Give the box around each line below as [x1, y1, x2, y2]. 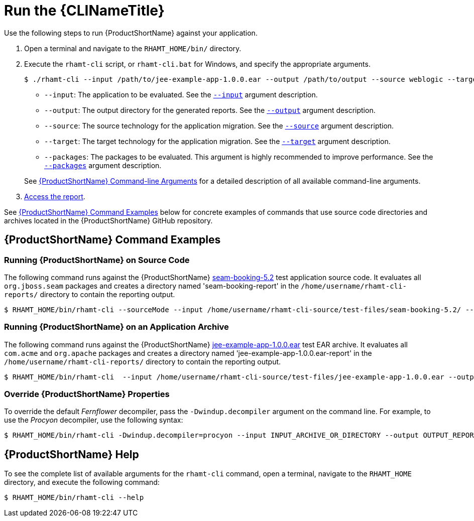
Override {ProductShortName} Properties [4, 389, 170, 400]
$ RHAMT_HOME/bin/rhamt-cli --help [4, 493, 144, 502]
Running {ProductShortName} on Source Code [4, 254, 190, 265]
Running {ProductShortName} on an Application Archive [4, 322, 229, 332]
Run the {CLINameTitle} [4, 2, 165, 19]
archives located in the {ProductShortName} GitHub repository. [4, 216, 213, 225]
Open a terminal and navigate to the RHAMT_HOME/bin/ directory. [24, 44, 242, 53]
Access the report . [24, 192, 85, 201]
